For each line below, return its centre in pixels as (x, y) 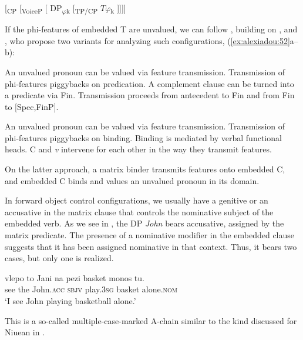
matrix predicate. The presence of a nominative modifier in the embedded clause (150, 235)
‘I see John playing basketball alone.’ (70, 301)
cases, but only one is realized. (59, 258)
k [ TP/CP (82, 9)
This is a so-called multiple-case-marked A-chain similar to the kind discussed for (151, 320)
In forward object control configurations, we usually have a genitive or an (137, 200)
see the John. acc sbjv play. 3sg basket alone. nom (91, 289)
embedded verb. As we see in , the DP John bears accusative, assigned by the (144, 223)
